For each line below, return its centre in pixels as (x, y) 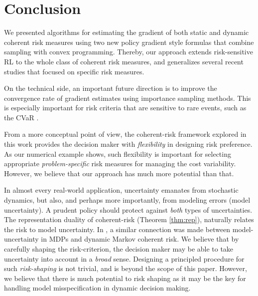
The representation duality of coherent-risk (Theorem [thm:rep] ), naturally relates (129, 219)
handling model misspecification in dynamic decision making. (97, 288)
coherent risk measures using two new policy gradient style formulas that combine (129, 42)
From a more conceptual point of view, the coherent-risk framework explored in (125, 134)
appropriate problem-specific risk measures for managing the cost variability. (120, 163)
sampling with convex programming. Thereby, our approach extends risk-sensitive (129, 52)
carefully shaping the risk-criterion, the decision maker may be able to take (119, 249)
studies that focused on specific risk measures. (74, 71)
